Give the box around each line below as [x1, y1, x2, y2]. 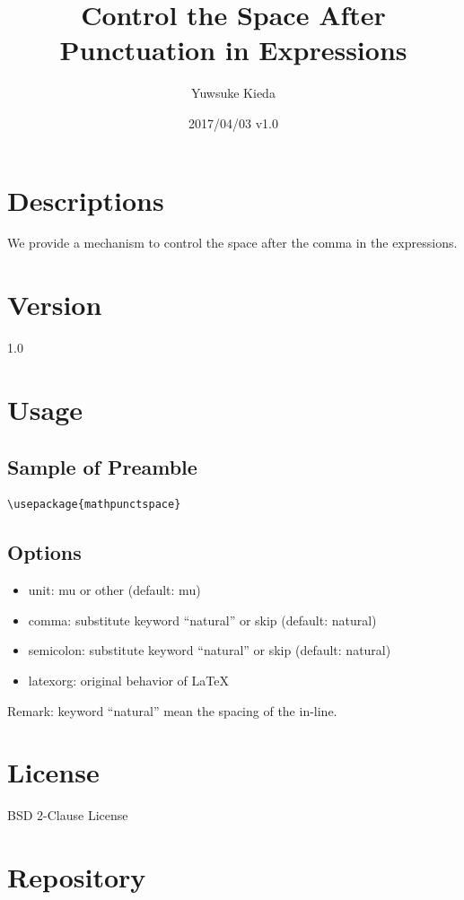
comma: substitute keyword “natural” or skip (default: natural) [28, 610, 377, 629]
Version [7, 286, 102, 323]
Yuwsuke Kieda [191, 83, 276, 102]
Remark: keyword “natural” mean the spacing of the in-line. [7, 701, 337, 720]
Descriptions [7, 181, 164, 218]
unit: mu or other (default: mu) [28, 581, 201, 599]
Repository [7, 859, 146, 895]
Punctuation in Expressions [59, 31, 407, 68]
